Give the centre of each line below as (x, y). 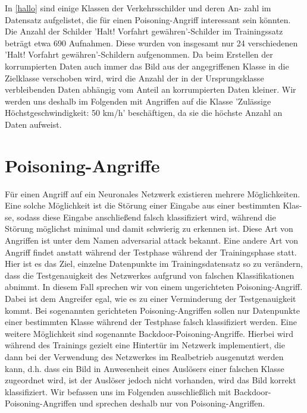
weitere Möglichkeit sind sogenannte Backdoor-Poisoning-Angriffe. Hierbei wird (149, 333)
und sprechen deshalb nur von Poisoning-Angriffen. (172, 403)
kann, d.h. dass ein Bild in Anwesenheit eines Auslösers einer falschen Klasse (145, 368)
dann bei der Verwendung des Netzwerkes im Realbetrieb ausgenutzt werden (144, 356)
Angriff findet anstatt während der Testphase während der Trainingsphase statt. (151, 252)
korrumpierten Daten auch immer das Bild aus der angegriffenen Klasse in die (147, 66)
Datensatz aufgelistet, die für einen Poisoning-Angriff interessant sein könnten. (148, 19)
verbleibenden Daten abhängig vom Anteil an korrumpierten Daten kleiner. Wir (151, 89)
